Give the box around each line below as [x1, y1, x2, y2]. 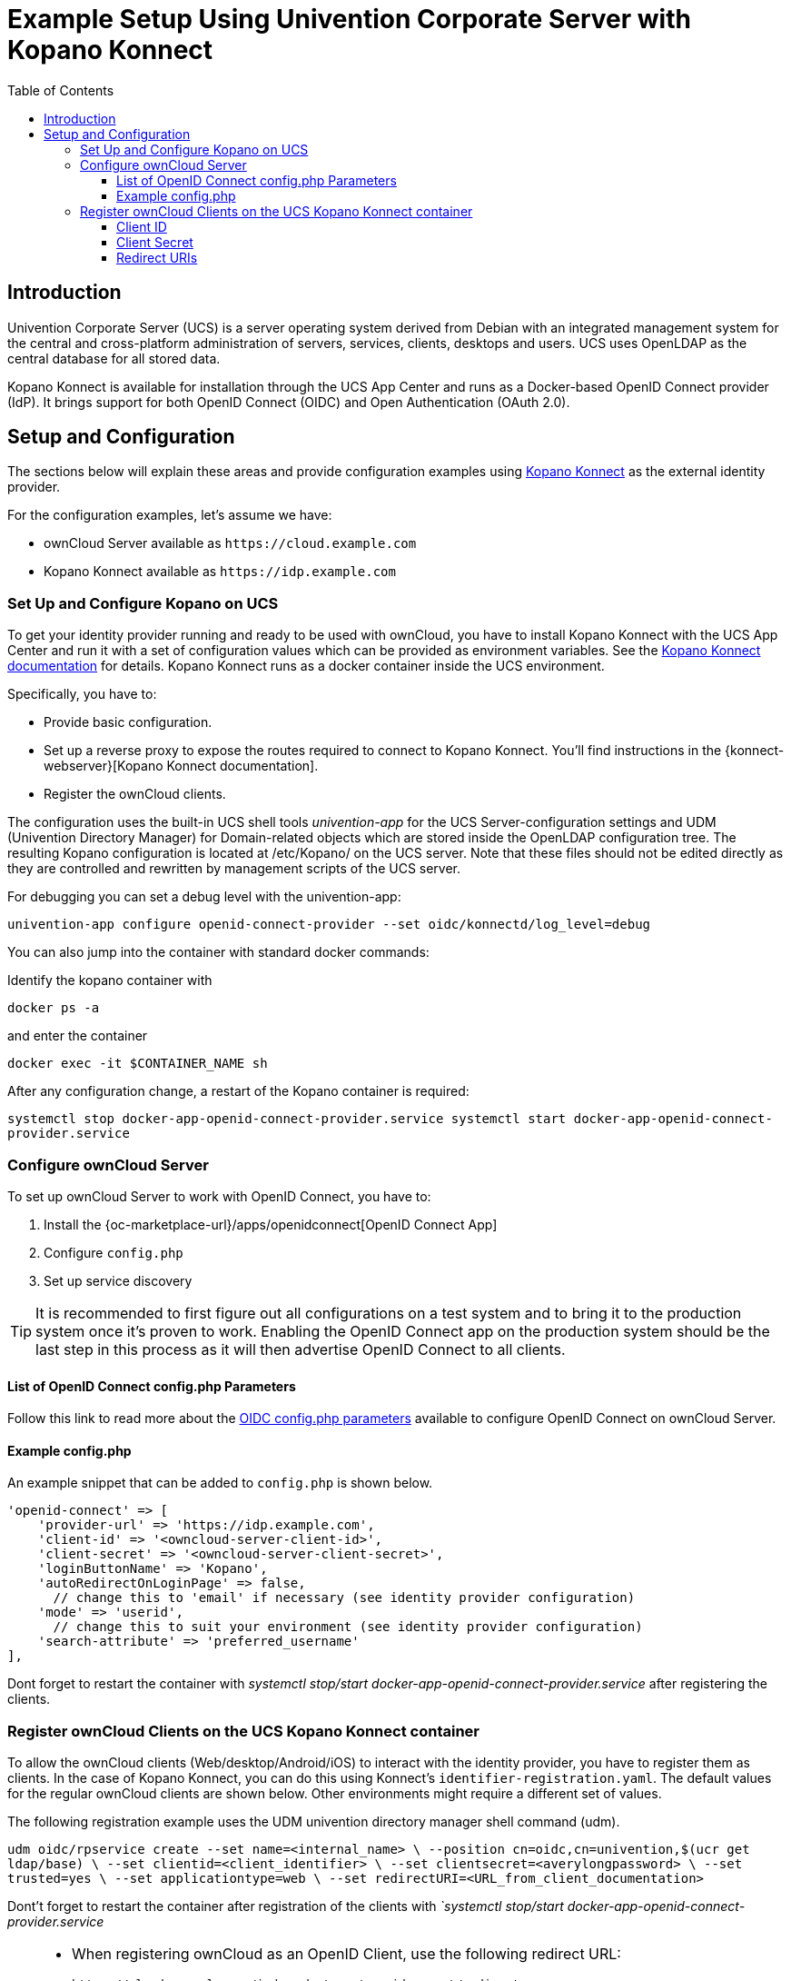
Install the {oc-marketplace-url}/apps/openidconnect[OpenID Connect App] [44, 1216, 498, 1232]
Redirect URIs [116, 249, 198, 265]
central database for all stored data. [7, 350, 221, 366]
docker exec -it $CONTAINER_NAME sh [7, 1056, 268, 1071]
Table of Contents [7, 82, 114, 98]
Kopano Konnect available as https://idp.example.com [44, 563, 396, 580]
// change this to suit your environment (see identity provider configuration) [53, 1619, 643, 1635]
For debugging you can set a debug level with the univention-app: [7, 889, 401, 905]
